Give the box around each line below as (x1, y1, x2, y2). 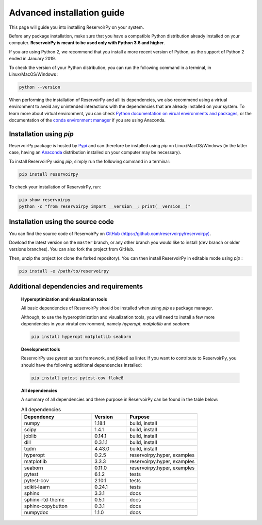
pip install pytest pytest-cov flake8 (31, 375, 124, 381)
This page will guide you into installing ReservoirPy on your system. (9, 24, 144, 30)
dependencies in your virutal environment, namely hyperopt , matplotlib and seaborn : (21, 321, 191, 326)
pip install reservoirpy (19, 171, 79, 177)
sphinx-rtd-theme (24, 496, 65, 503)
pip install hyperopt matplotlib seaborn (31, 334, 131, 339)
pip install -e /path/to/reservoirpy (19, 268, 109, 274)
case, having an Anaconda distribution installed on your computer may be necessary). (9, 150, 181, 155)
